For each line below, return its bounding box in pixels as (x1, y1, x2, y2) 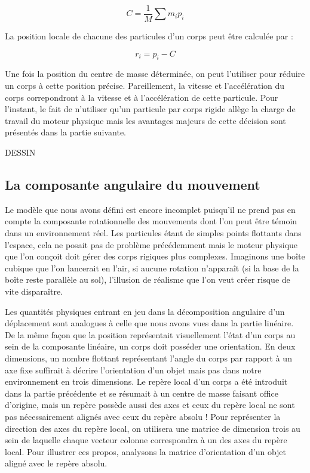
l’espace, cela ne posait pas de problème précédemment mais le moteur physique (5, 238, 298, 251)
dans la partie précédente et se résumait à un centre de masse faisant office (5, 387, 278, 399)
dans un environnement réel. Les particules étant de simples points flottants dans (5, 227, 302, 239)
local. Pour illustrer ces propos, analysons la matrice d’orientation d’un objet (5, 445, 287, 457)
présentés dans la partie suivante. (5, 126, 126, 138)
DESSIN (5, 146, 36, 159)
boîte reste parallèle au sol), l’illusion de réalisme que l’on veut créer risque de (5, 273, 290, 286)
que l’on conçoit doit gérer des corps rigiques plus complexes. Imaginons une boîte (5, 250, 305, 262)
